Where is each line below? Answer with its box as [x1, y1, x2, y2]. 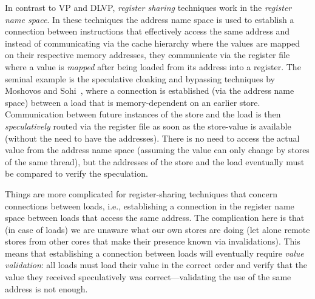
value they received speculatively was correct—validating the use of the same [5, 271, 291, 283]
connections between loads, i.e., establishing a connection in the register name [5, 199, 294, 212]
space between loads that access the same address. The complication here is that [5, 211, 305, 224]
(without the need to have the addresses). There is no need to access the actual [5, 131, 300, 144]
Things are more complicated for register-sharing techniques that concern [5, 187, 277, 200]
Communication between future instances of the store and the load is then [5, 108, 281, 120]
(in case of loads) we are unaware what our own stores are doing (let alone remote [5, 223, 310, 235]
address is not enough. [5, 282, 88, 295]
